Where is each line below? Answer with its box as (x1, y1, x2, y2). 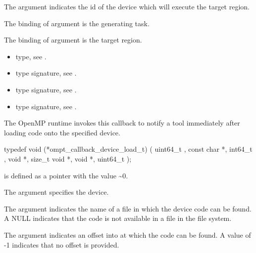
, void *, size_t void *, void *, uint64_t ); (4, 153, 132, 164)
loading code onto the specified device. (4, 127, 120, 137)
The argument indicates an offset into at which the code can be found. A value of (4, 229, 251, 240)
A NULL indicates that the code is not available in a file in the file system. (4, 213, 232, 223)
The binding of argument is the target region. (4, 35, 142, 45)
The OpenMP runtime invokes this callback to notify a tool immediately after (4, 118, 240, 128)
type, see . (15, 51, 47, 61)
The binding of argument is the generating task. (4, 18, 150, 28)
